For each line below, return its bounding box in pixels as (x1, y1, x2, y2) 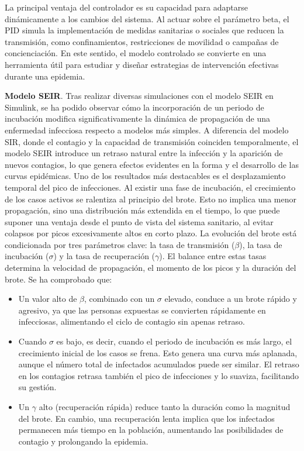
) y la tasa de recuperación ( (53, 250, 156, 262)
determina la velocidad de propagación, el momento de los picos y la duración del (5, 261, 296, 274)
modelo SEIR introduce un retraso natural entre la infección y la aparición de (5, 147, 283, 159)
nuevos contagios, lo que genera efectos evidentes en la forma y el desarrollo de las (5, 158, 299, 170)
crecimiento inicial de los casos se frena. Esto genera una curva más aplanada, (18, 346, 298, 359)
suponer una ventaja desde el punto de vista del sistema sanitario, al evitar (5, 215, 274, 228)
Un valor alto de (18, 292, 77, 305)
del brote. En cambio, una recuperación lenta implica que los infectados (18, 412, 275, 424)
